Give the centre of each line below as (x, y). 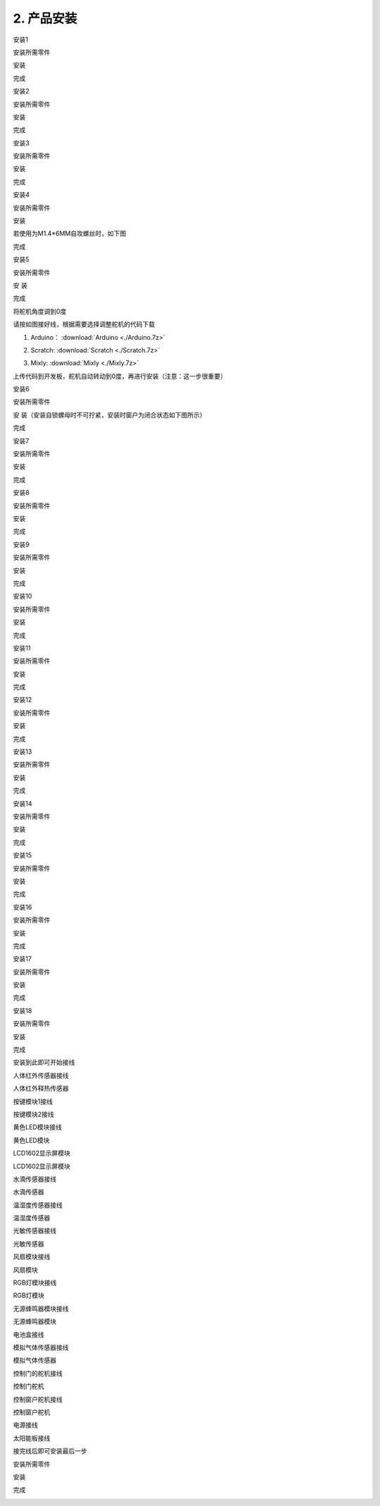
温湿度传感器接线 (38, 1205)
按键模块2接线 (33, 1114)
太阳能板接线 (32, 1438)
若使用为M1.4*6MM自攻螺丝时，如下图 (70, 233)
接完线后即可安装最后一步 (50, 1451)
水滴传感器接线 (34, 1179)
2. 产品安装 (45, 18)
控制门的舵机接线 (38, 1373)
